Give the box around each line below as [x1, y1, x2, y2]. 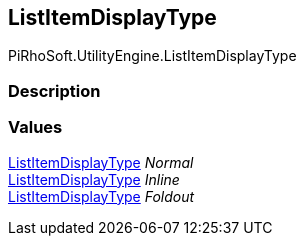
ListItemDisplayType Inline [8, 170, 180, 188]
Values [8, 117, 63, 138]
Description [8, 80, 101, 101]
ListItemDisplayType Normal [8, 153, 194, 171]
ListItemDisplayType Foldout [8, 187, 195, 205]
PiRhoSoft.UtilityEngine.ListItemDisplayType [8, 47, 297, 65]
